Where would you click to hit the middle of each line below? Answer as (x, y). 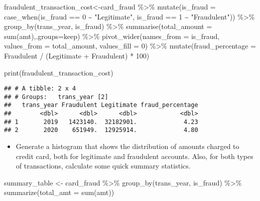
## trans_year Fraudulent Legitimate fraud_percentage (101, 105)
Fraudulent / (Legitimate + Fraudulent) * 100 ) (77, 55)
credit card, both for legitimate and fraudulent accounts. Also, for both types (135, 156)
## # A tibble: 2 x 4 (40, 89)
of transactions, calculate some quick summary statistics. (103, 166)
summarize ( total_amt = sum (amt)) (59, 192)
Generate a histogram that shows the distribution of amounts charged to (127, 146)
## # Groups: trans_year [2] (56, 97)
